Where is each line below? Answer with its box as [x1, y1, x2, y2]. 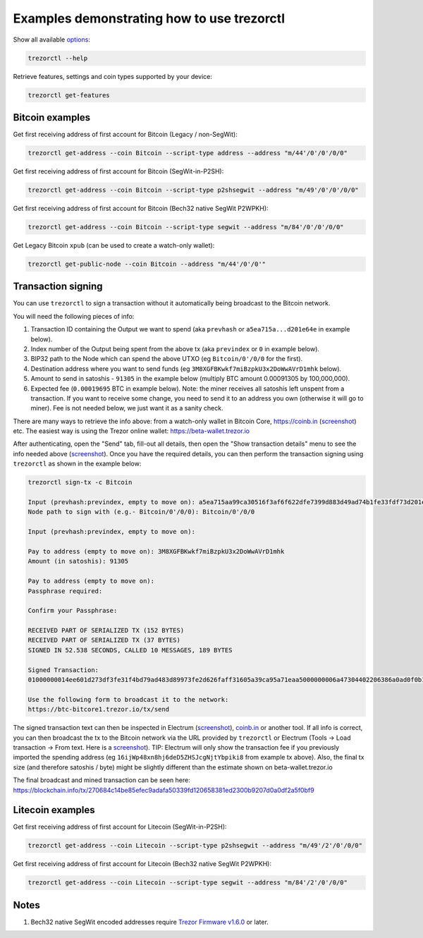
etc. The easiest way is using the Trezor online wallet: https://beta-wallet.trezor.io [13, 427, 250, 435]
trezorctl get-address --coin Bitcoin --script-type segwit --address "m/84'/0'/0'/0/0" [27, 223, 345, 231]
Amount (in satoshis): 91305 [27, 557, 129, 566]
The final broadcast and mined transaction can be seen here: [13, 776, 190, 784]
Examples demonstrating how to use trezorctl [13, 11, 286, 26]
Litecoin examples [13, 804, 95, 816]
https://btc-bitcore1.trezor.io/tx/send [27, 705, 169, 714]
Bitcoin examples [13, 111, 91, 123]
